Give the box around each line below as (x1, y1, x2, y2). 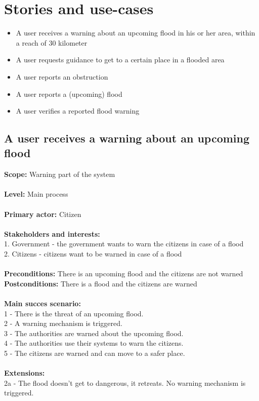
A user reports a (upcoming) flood (16, 88, 122, 99)
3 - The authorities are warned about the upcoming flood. (4, 327, 184, 338)
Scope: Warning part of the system (4, 169, 115, 179)
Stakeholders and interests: (4, 228, 100, 239)
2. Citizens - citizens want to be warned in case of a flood (4, 248, 182, 259)
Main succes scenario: (4, 298, 81, 308)
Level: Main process (4, 189, 68, 199)
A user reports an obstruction (16, 71, 108, 82)
